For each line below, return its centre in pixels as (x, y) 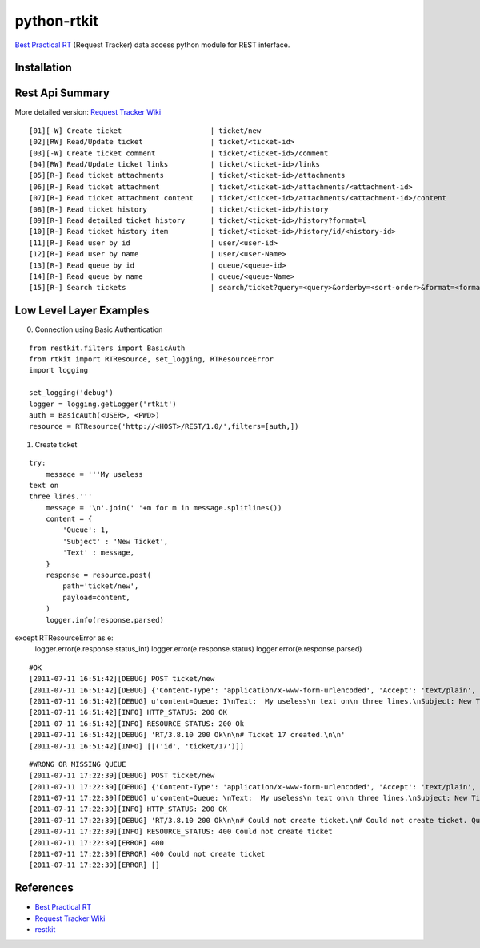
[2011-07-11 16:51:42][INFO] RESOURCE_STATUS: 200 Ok (136, 724)
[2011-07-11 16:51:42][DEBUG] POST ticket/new (122, 679)
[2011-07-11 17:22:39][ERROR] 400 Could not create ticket (147, 854)
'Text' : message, (99, 553)
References (44, 888)
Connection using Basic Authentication (99, 329)
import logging (59, 370)
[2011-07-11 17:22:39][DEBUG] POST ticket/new (122, 776)
